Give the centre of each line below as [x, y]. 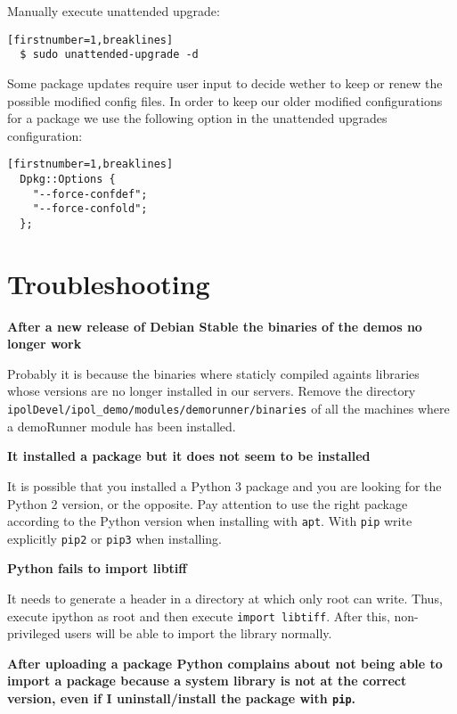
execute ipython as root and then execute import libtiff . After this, [199, 616]
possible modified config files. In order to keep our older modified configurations [225, 100]
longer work [45, 344]
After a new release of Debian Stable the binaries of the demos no [215, 326]
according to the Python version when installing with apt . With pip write [210, 521]
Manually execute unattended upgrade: [114, 11]
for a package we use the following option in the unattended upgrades [197, 118]
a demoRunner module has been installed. [122, 426]
